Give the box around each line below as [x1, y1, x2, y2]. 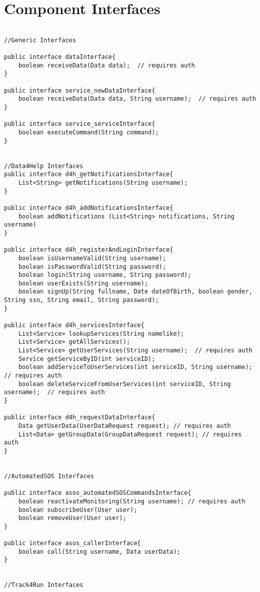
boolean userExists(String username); [18, 279, 148, 287]
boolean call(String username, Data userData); [18, 548, 181, 555]
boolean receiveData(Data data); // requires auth [18, 61, 195, 69]
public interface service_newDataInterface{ [4, 87, 155, 94]
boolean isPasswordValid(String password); [18, 263, 166, 270]
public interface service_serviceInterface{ [4, 120, 155, 128]
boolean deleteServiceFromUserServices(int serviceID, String [18, 380, 231, 388]
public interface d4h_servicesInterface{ [4, 322, 145, 329]
